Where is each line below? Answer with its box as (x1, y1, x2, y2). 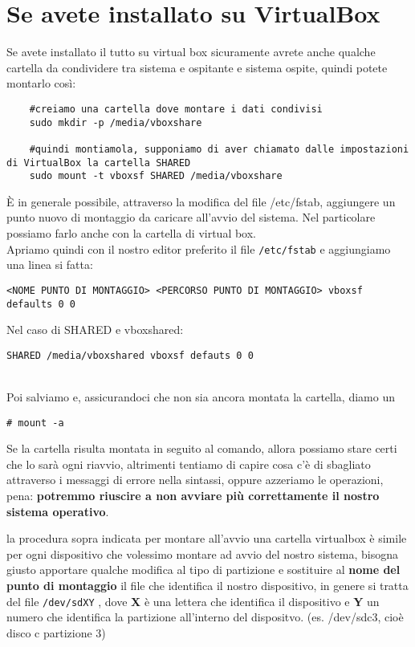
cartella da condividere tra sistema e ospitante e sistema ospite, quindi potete (6, 59, 388, 75)
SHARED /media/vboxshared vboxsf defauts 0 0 (6, 349, 254, 361)
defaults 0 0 (6, 298, 75, 310)
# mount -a (6, 417, 64, 429)
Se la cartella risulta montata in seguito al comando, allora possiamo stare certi (6, 440, 397, 457)
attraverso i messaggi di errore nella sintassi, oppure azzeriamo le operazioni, (6, 471, 384, 488)
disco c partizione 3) (6, 624, 106, 641)
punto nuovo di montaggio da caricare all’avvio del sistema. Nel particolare (6, 209, 376, 226)
